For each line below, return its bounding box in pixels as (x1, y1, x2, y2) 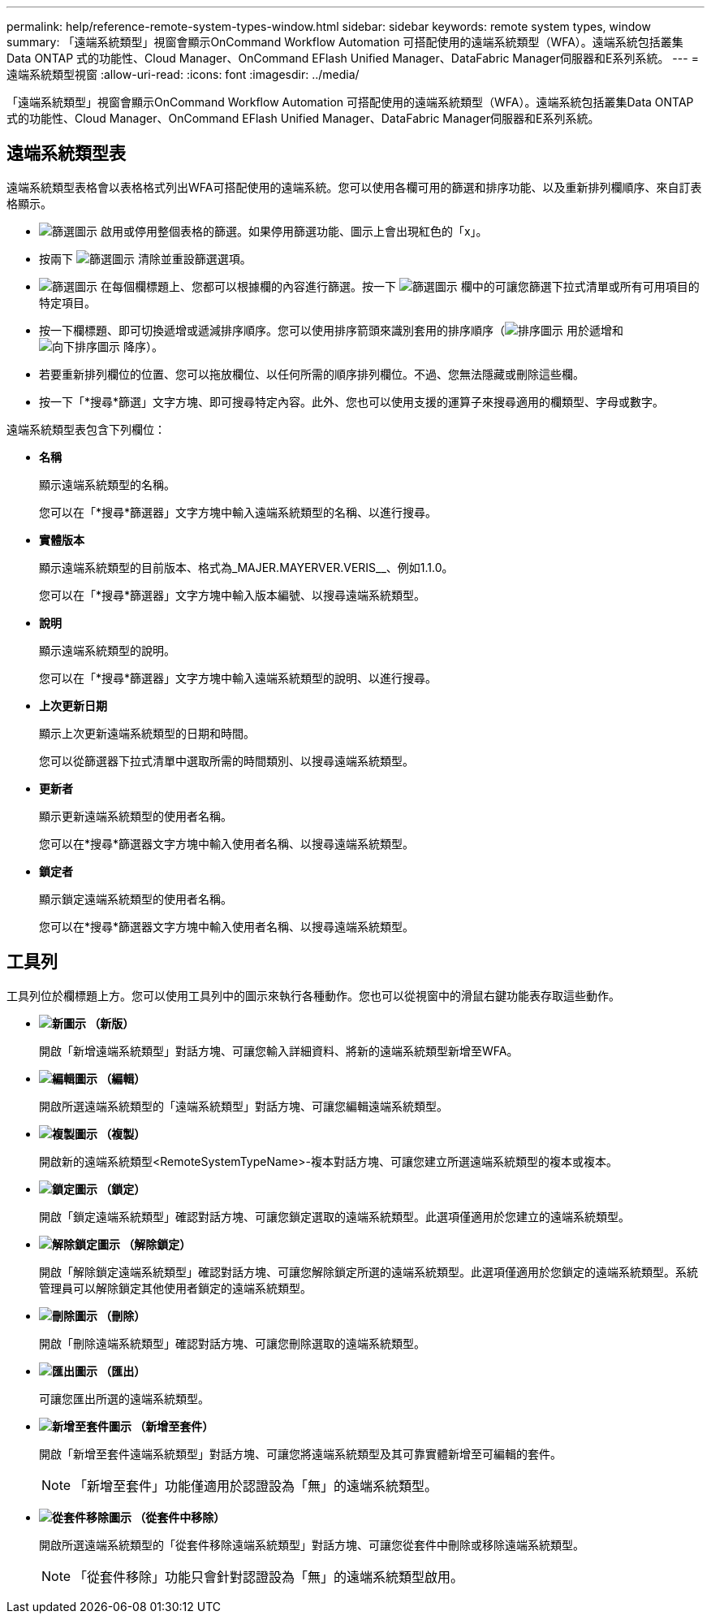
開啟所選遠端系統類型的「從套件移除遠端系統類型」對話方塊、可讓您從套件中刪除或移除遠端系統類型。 (39, 1537, 584, 1552)
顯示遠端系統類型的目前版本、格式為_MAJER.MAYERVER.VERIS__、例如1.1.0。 (39, 560, 454, 574)
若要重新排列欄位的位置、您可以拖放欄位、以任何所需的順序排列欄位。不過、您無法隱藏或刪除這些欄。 (39, 366, 584, 381)
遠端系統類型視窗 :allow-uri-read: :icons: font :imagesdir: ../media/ (6, 67, 360, 81)
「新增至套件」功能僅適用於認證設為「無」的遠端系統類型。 (74, 1477, 438, 1494)
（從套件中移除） (134, 1510, 226, 1524)
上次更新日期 (39, 698, 107, 713)
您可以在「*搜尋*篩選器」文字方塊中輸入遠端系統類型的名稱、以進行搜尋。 (39, 505, 437, 519)
